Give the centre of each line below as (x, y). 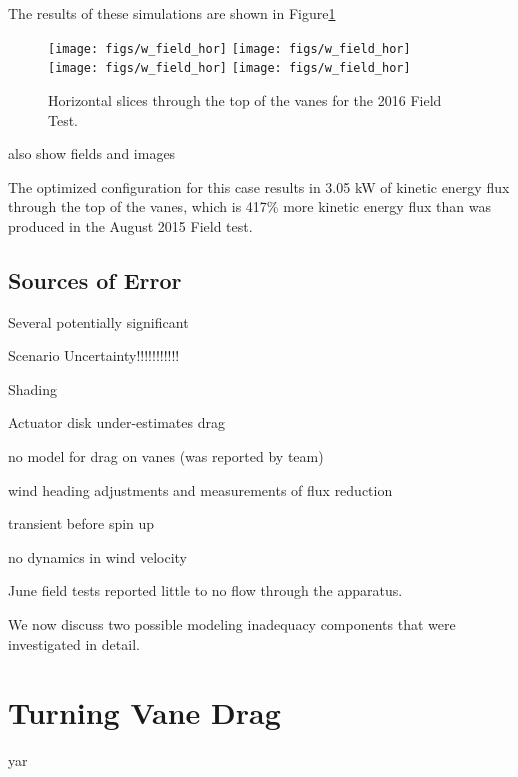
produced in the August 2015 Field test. (130, 225)
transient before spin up (81, 523)
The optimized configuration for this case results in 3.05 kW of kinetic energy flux (259, 186)
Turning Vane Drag (144, 712)
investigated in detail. (74, 643)
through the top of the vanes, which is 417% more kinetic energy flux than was (249, 206)
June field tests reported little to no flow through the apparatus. (205, 590)
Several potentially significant (98, 321)
